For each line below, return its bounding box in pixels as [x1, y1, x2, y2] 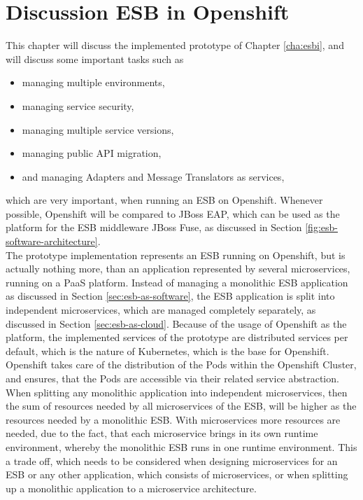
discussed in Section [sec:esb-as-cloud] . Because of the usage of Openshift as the [6, 316, 347, 331]
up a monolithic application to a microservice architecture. [6, 480, 257, 495]
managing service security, [22, 98, 134, 113]
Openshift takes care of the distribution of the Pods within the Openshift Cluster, [6, 357, 357, 372]
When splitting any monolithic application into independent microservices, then [6, 384, 348, 399]
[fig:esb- [305, 220, 338, 235]
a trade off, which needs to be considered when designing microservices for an [6, 453, 338, 468]
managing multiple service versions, [22, 122, 174, 137]
